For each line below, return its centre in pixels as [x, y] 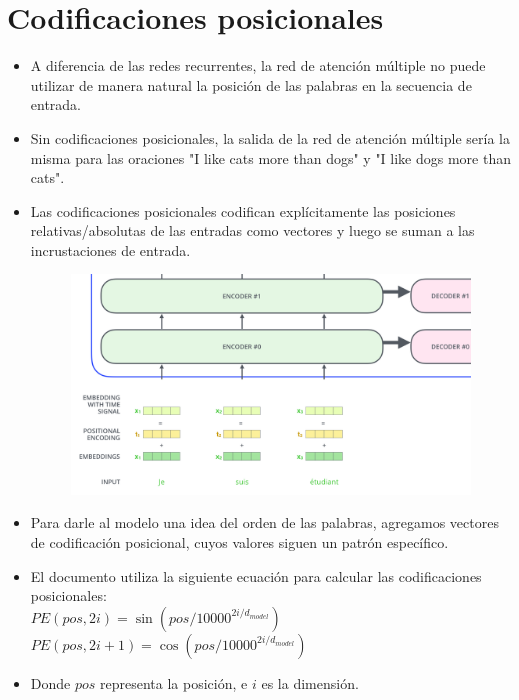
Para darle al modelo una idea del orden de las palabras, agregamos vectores [264, 522]
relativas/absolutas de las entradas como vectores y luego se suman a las [252, 230]
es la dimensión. [310, 682]
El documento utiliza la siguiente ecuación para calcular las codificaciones [256, 575]
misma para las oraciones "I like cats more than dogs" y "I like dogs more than [270, 157]
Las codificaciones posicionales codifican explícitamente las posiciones [243, 210]
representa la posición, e [174, 682]
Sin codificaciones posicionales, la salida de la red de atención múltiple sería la [270, 137]
